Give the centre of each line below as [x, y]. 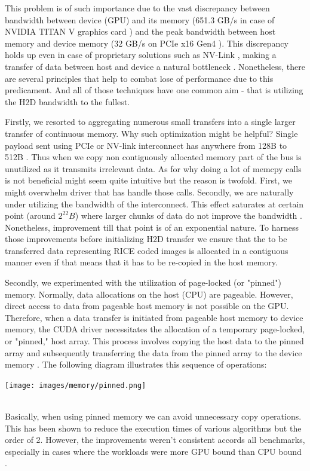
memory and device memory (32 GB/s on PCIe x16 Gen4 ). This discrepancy [147, 43]
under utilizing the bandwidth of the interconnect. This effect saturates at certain [154, 204]
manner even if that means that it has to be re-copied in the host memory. [141, 262]
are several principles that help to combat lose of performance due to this [139, 78]
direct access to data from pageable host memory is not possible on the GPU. [147, 306]
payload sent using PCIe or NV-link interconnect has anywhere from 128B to [146, 145]
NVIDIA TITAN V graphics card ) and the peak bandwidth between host [140, 31]
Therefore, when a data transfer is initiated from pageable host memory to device [154, 317]
